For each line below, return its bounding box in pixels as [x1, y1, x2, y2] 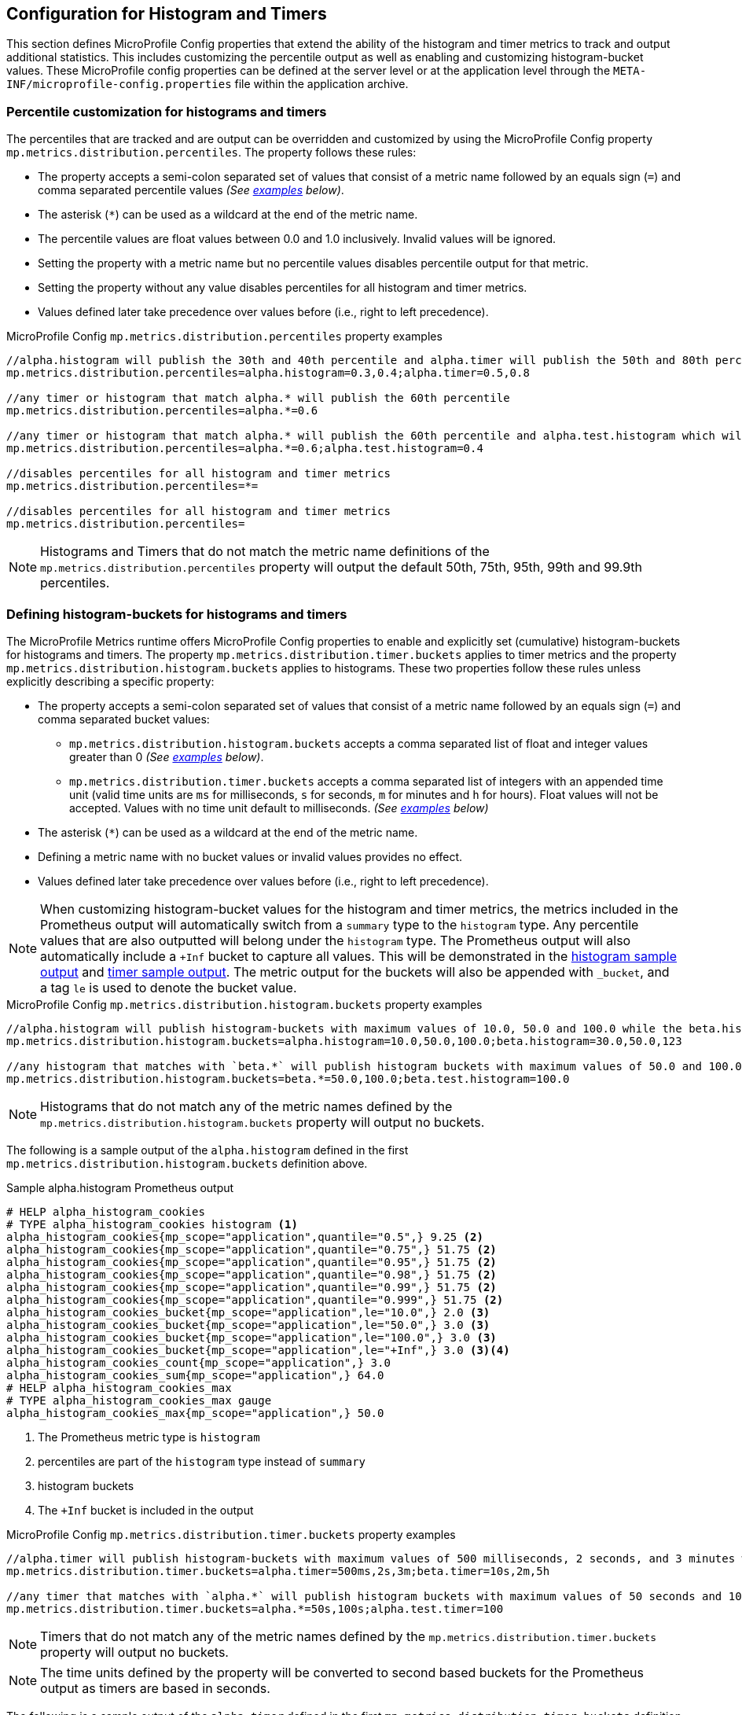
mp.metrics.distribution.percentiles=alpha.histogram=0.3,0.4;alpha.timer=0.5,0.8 [6, 366, 530, 380]
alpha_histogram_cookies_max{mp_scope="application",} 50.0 [6, 1406, 384, 1419]
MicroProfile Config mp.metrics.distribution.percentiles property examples [6, 329, 443, 344]
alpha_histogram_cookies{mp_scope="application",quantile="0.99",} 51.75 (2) [6, 1280, 497, 1294]
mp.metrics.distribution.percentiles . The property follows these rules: [6, 145, 417, 160]
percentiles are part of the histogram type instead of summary [38, 1454, 365, 1468]
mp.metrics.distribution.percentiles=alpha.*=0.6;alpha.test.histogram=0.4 [6, 442, 483, 455]
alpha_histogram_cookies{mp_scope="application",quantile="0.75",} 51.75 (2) [6, 1242, 497, 1256]
